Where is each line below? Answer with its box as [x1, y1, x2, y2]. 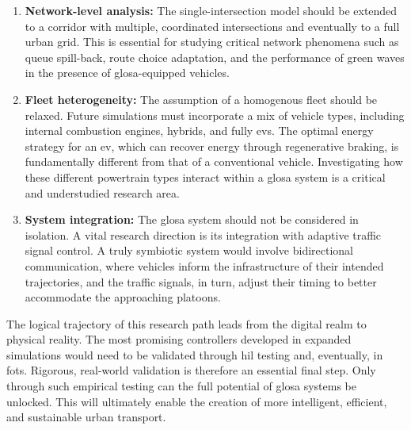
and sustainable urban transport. [6, 409, 166, 425]
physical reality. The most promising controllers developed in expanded [6, 331, 352, 347]
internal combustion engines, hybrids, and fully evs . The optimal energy [25, 122, 374, 139]
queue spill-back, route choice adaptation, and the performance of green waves [25, 48, 405, 65]
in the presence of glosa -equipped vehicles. [25, 64, 230, 81]
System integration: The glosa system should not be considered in [25, 211, 359, 228]
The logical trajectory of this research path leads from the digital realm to [6, 315, 367, 332]
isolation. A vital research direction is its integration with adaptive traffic [25, 226, 382, 243]
